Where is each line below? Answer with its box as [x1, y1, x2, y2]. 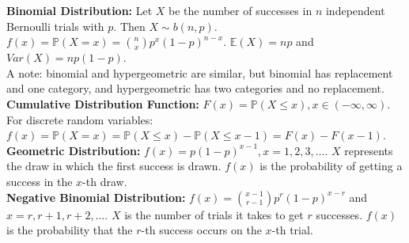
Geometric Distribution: [6, 142, 141, 158]
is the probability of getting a [259, 158, 403, 174]
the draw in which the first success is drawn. [6, 158, 222, 174]
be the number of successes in [169, 2, 312, 18]
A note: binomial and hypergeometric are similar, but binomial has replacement [6, 64, 393, 81]
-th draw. [82, 173, 127, 189]
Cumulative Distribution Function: [6, 95, 199, 112]
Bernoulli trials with [6, 17, 104, 34]
